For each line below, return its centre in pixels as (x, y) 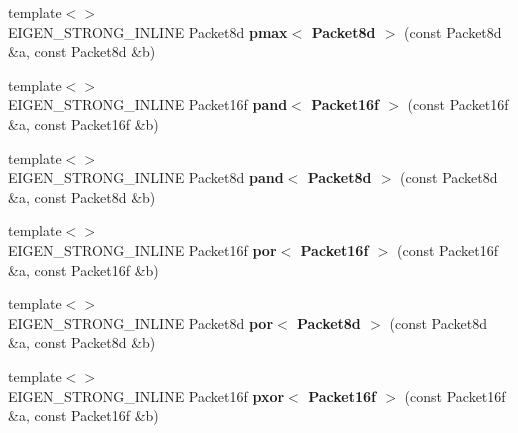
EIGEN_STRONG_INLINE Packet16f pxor (146, 395)
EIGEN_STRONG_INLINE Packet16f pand (148, 104)
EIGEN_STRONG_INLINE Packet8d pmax (148, 31)
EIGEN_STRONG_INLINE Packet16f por (142, 249)
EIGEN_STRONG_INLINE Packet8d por (141, 322)
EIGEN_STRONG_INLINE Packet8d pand (146, 177)
